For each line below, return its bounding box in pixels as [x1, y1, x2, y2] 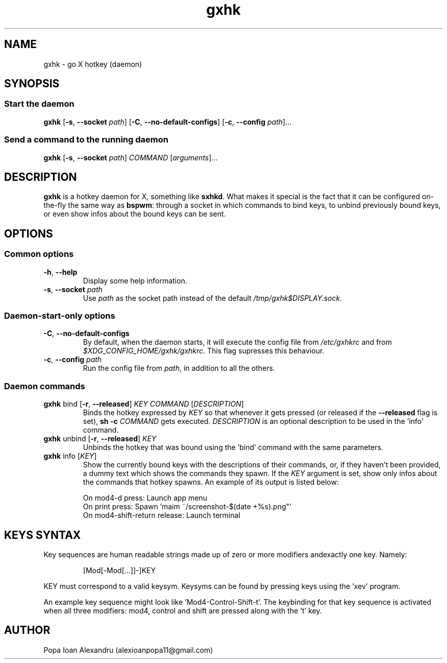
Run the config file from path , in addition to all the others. [83, 364, 275, 373]
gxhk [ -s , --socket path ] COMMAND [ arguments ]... [43, 153, 218, 162]
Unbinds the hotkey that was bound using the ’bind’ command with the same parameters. [83, 443, 383, 452]
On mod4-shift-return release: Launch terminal [83, 511, 240, 520]
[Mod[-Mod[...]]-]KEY [83, 565, 156, 575]
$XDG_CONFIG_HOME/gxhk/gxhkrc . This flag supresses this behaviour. [83, 346, 325, 356]
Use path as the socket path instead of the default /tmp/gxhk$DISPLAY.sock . [83, 293, 342, 302]
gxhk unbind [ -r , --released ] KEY [43, 434, 157, 443]
